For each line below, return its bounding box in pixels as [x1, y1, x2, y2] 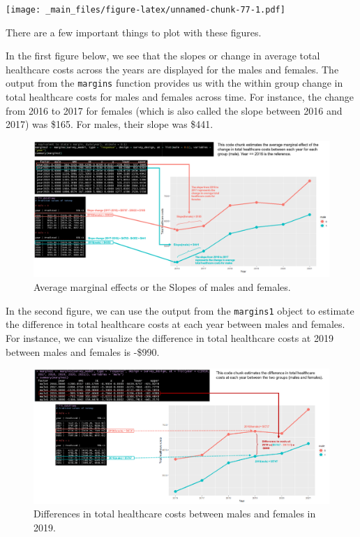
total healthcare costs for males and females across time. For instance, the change [6, 89, 354, 104]
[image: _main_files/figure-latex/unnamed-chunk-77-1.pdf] [6, 5, 285, 15]
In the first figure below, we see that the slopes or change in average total [6, 48, 320, 63]
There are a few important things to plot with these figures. [6, 24, 262, 39]
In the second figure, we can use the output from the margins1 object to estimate [6, 303, 354, 317]
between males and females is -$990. [6, 344, 160, 359]
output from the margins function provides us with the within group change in [6, 76, 343, 90]
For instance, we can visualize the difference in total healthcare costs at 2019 [6, 330, 333, 345]
